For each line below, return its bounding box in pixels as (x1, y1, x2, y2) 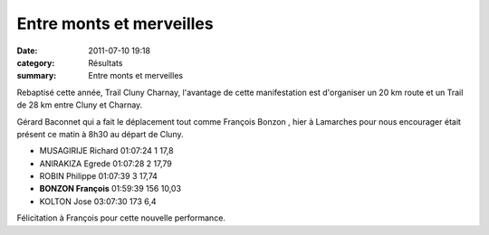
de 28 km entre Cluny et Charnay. (16, 99, 143, 110)
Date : (16, 45, 38, 56)
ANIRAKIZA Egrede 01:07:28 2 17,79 (39, 158, 172, 169)
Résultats (88, 57, 123, 68)
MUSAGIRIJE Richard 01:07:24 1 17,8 (39, 146, 174, 156)
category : (16, 57, 55, 68)
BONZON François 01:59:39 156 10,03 (39, 183, 181, 194)
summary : (16, 70, 57, 81)
